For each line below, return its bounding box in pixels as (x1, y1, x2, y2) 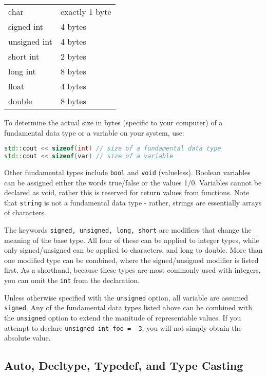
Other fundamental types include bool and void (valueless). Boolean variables (4, 166, 251, 177)
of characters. (4, 207, 46, 218)
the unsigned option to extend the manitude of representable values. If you (4, 312, 241, 323)
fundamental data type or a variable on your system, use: (4, 127, 184, 138)
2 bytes (60, 50, 86, 62)
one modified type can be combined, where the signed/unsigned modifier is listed (4, 254, 259, 265)
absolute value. (4, 332, 51, 343)
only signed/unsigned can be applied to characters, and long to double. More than (4, 245, 263, 255)
